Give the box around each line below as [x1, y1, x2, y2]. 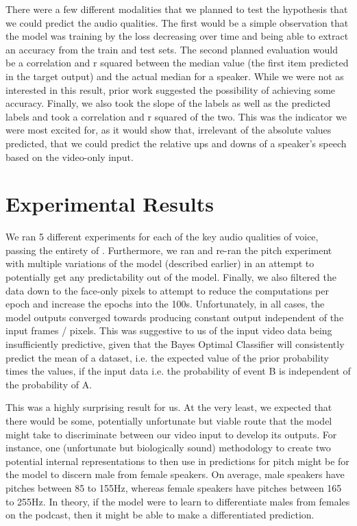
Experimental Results [5, 190, 214, 218]
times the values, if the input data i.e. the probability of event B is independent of [5, 364, 351, 378]
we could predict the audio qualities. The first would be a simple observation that [5, 15, 349, 29]
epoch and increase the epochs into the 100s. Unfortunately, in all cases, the [5, 297, 325, 311]
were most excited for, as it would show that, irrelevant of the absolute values [5, 123, 332, 137]
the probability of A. [5, 377, 93, 391]
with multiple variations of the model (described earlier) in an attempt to [5, 256, 315, 271]
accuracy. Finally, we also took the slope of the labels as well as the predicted [5, 96, 331, 110]
